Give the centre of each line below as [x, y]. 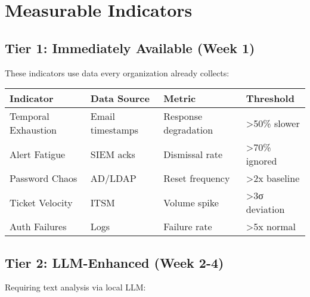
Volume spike [191, 202]
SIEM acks [113, 154]
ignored [261, 161]
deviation [265, 209]
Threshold [270, 98]
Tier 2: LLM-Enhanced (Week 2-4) [114, 262]
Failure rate [188, 227]
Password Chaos [44, 178]
